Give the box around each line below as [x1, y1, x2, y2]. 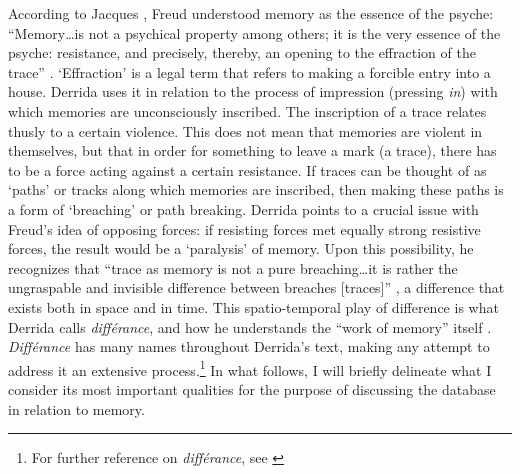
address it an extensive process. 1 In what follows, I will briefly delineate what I [8, 356, 492, 380]
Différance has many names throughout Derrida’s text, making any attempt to [8, 336, 490, 357]
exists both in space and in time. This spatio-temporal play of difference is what [8, 296, 499, 317]
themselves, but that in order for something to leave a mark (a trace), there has [8, 140, 497, 161]
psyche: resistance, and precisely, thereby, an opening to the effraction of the [8, 42, 476, 63]
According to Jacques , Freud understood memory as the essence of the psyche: [8, 3, 494, 23]
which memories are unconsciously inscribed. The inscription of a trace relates [8, 100, 487, 121]
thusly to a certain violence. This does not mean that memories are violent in [8, 120, 483, 141]
